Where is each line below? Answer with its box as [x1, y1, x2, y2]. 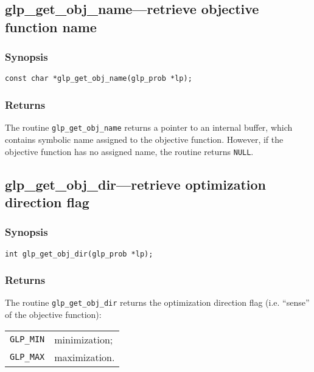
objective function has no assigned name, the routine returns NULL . [5, 145, 254, 157]
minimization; [54, 332, 113, 346]
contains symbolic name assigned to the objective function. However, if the [5, 133, 284, 145]
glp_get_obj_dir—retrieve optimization [5, 174, 266, 193]
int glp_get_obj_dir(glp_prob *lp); [5, 249, 153, 258]
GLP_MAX [10, 352, 45, 362]
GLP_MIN [10, 334, 45, 345]
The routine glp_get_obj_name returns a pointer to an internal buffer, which [5, 121, 293, 134]
